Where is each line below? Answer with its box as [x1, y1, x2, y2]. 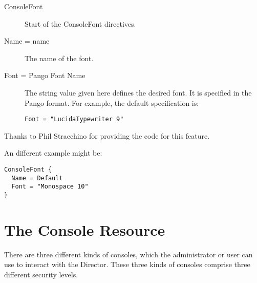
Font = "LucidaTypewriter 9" [25, 116, 124, 123]
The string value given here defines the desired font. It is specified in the [25, 87, 252, 98]
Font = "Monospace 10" [11, 183, 89, 191]
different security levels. [4, 269, 78, 279]
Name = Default [11, 174, 63, 182]
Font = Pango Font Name [4, 70, 85, 81]
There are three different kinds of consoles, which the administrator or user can [4, 249, 253, 259]
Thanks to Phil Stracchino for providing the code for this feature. [4, 130, 210, 141]
